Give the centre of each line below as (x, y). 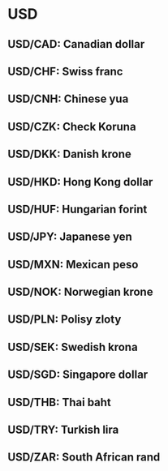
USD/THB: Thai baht (59, 402)
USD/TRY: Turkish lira (63, 430)
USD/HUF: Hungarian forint (78, 209)
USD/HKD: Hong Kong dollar (80, 182)
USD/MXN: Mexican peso (73, 264)
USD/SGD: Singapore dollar (78, 375)
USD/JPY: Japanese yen (70, 237)
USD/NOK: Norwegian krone (80, 292)
